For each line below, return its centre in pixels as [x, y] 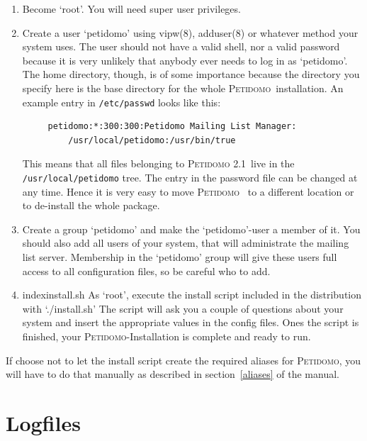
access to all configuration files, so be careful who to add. [146, 270]
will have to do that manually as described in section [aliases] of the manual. [173, 374]
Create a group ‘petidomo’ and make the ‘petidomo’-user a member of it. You [191, 229]
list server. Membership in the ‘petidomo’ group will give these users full [180, 257]
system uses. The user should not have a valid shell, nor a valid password [181, 46]
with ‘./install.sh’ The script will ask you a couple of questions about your [183, 308]
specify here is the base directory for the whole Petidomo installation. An [183, 88]
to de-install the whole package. [91, 205]
